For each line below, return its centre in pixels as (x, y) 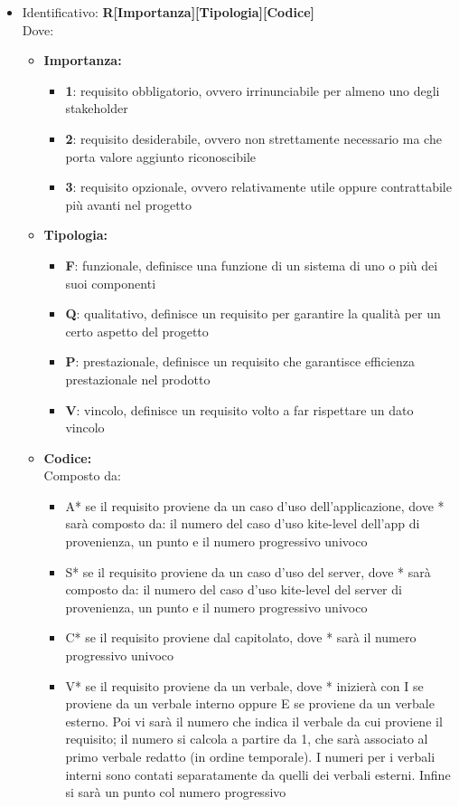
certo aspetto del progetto (137, 331)
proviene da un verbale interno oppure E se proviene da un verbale (250, 703)
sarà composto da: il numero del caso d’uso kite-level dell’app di (243, 523)
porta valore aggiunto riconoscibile (160, 156)
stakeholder (97, 108)
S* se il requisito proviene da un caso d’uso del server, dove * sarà (248, 571)
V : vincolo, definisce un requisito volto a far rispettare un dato (239, 409)
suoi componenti (111, 283)
